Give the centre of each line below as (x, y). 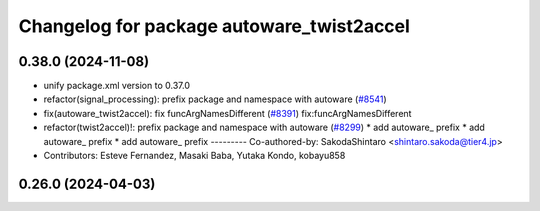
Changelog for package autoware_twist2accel (214, 26)
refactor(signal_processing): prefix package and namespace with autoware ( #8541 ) (215, 99)
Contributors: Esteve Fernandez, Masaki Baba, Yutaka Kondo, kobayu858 (194, 156)
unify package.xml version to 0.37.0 (116, 86)
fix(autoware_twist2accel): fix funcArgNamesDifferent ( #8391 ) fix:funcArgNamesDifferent (227, 113)
